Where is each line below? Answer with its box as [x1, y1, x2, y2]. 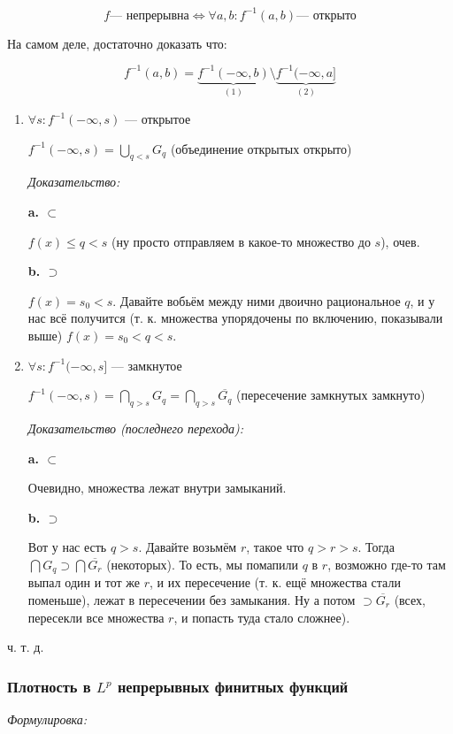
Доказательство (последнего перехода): [27, 418, 244, 437]
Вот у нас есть [27, 538, 107, 556]
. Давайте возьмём [138, 538, 237, 556]
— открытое [124, 110, 191, 128]
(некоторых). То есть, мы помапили [106, 554, 298, 573]
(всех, [394, 590, 426, 608]
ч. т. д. [7, 638, 44, 656]
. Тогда [357, 538, 395, 556]
